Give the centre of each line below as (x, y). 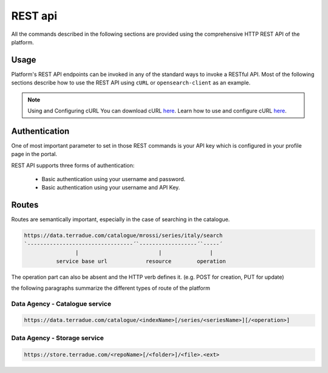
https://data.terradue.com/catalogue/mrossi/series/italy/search (123, 236)
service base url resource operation (141, 261)
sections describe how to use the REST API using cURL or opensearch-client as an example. (131, 83)
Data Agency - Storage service (58, 338)
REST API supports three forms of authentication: (73, 165)
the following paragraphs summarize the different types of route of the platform (111, 288)
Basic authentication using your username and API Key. (111, 188)
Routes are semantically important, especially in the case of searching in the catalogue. (121, 219)
